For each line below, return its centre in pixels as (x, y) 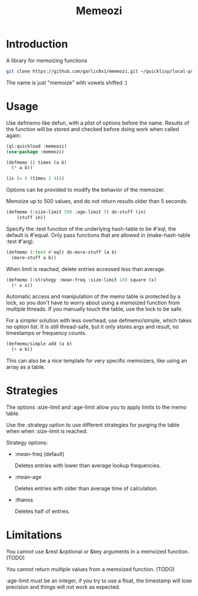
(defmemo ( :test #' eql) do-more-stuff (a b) (62, 252)
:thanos (24, 500)
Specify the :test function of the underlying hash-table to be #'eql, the (91, 229)
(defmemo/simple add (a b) (39, 344)
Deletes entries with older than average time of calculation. (86, 488)
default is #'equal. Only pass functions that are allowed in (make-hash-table (98, 235)
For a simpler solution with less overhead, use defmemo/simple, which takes (99, 321)
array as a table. (26, 367)
